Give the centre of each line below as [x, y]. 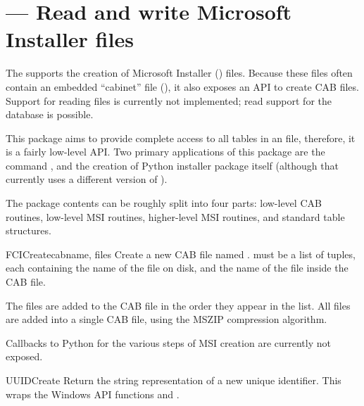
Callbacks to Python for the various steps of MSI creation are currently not [168, 342]
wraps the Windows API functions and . [93, 394]
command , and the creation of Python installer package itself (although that [172, 165]
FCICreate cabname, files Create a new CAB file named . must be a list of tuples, [181, 254]
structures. [29, 230]
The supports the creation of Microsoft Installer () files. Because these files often [179, 73]
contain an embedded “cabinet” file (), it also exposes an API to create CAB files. [182, 86]
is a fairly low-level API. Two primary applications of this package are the [165, 152]
